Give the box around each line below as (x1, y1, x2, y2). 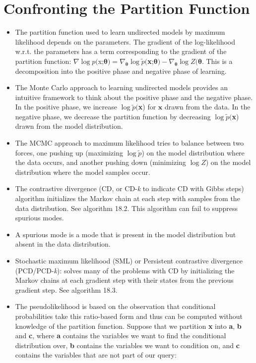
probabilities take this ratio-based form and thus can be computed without (15, 311, 243, 321)
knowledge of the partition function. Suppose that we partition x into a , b (15, 320, 242, 331)
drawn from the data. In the (165, 102, 251, 112)
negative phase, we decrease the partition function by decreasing (15, 111, 211, 121)
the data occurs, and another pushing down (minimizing (15, 157, 186, 167)
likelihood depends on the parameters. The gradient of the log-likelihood (15, 36, 236, 47)
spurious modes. (15, 212, 64, 223)
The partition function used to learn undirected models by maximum (15, 27, 225, 37)
